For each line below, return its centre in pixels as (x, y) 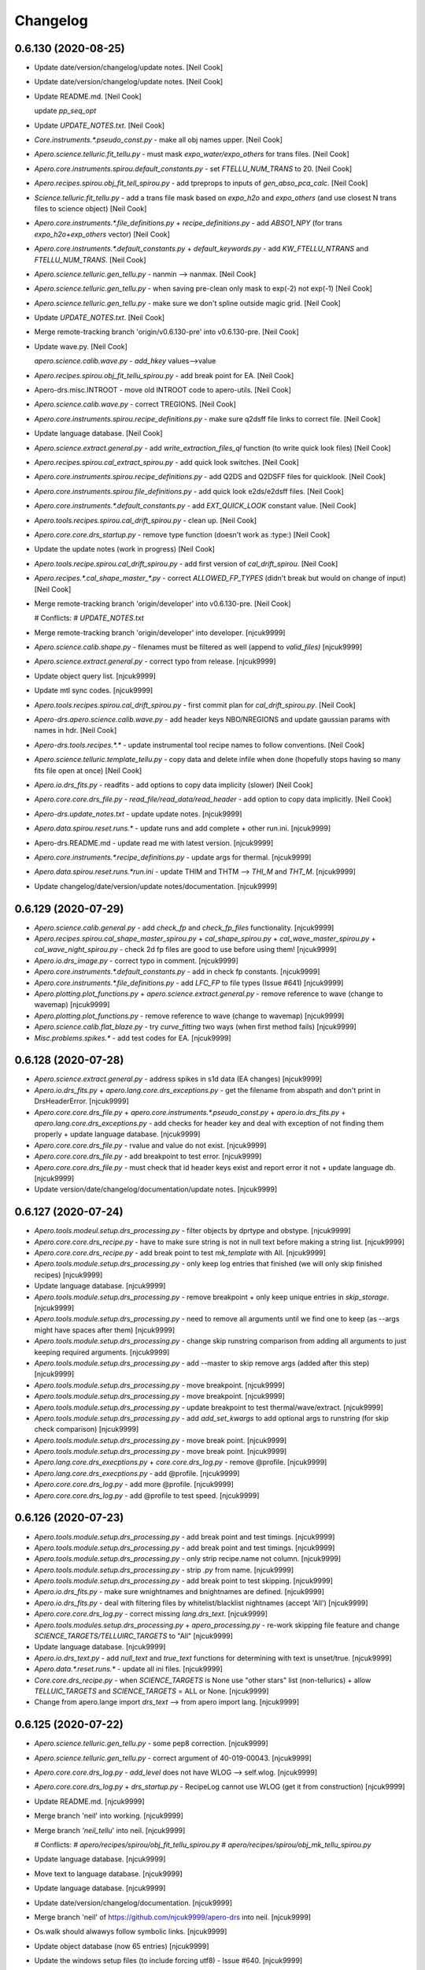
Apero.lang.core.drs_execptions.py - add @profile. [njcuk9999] (137, 1473)
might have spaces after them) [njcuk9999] (105, 1330)
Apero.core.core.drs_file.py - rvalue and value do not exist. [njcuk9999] (150, 1145)
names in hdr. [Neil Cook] (76, 730)
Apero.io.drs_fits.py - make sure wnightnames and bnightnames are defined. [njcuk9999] (179, 1592)
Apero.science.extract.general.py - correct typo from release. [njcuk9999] (155, 661)
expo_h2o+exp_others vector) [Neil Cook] (102, 234)
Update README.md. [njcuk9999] (89, 1801)
